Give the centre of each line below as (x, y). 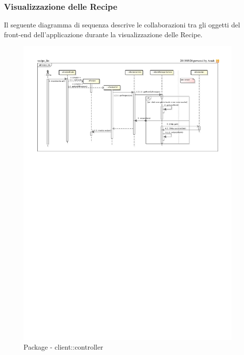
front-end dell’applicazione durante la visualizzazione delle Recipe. (103, 34)
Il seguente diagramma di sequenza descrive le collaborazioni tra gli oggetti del (122, 25)
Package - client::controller (63, 346)
